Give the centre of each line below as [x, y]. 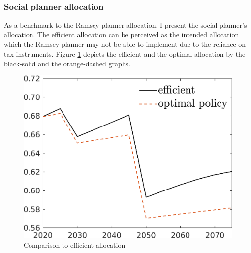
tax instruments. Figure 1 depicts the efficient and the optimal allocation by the [125, 54]
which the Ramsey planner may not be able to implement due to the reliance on [125, 44]
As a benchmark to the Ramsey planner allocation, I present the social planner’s [125, 25]
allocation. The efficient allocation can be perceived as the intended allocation [122, 34]
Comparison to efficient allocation [75, 245]
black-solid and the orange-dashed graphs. [67, 63]
